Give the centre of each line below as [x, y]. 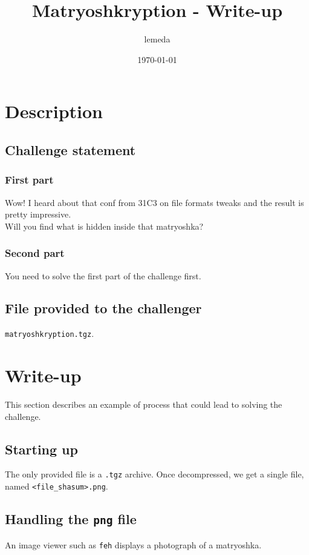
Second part [35, 253]
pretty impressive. [38, 214]
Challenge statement [70, 149]
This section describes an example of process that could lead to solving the [144, 404]
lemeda [157, 39]
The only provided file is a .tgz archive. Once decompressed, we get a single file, [154, 474]
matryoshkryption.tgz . [50, 334]
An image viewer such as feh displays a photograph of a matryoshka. [133, 544]
